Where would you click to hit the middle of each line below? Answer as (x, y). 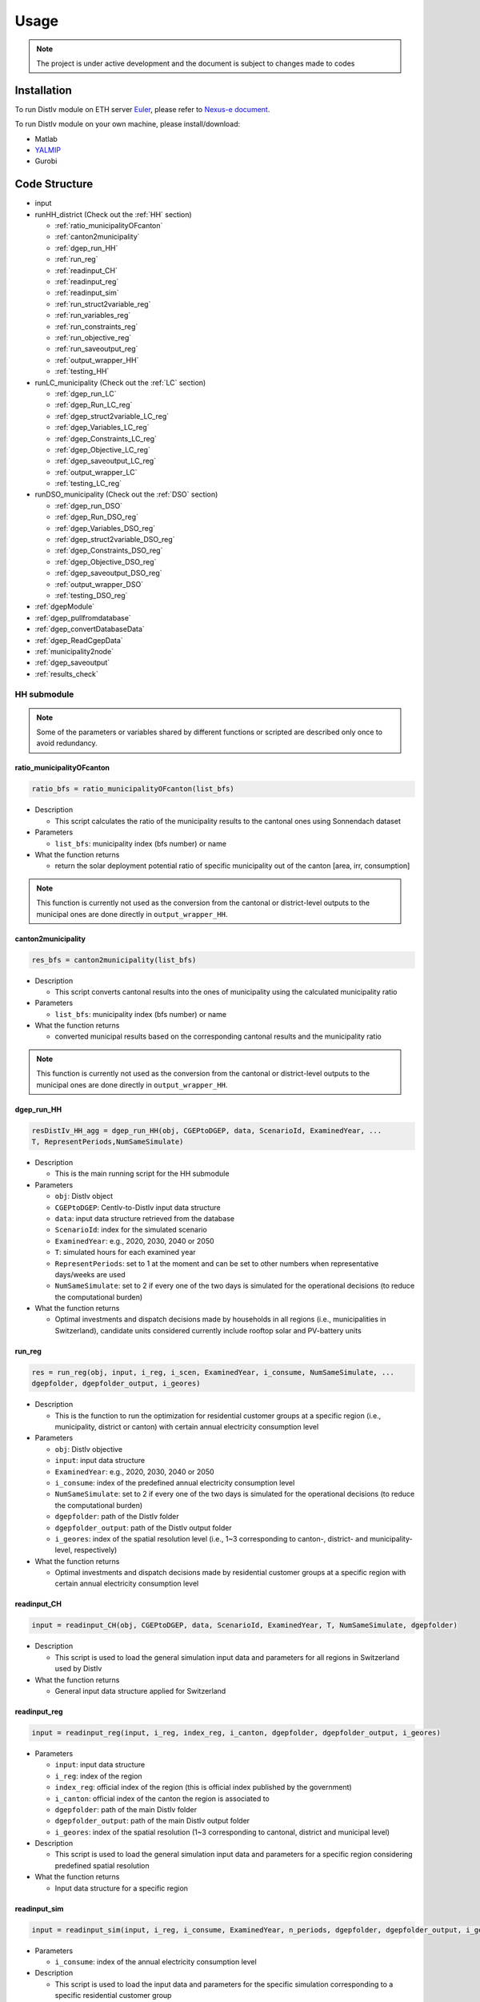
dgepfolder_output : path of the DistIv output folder (143, 1528)
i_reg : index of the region (99, 1776)
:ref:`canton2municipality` (97, 237)
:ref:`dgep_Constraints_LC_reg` (106, 438)
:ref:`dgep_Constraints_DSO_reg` (109, 551)
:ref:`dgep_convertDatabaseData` (90, 629)
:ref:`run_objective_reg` (93, 338)
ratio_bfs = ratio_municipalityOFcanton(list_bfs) (133, 789)
